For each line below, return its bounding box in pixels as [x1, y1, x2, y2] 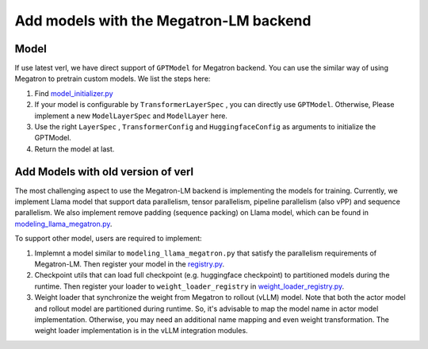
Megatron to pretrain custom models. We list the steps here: [14, 74, 211, 83]
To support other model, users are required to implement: [14, 234, 202, 244]
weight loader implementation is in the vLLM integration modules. [34, 326, 249, 336]
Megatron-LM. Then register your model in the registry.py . [34, 259, 225, 269]
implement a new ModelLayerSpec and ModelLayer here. [34, 111, 227, 121]
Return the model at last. [34, 144, 115, 154]
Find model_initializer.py [34, 88, 114, 98]
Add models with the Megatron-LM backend [14, 12, 311, 29]
